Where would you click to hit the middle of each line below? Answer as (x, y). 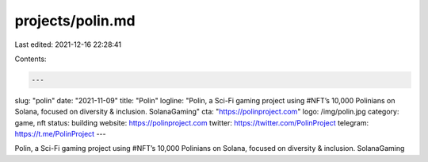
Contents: (31, 59)
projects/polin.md (75, 21)
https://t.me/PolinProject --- (60, 134)
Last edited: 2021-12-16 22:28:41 (68, 44)
